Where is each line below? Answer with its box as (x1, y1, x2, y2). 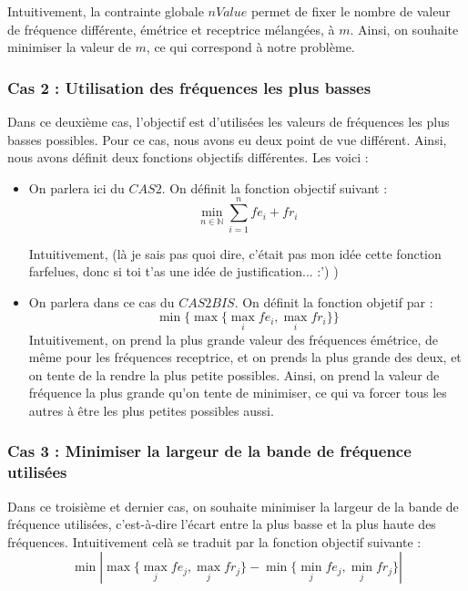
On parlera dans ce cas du (28, 292, 175, 311)
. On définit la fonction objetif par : (234, 292, 433, 311)
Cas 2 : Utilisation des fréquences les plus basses (7, 76, 371, 98)
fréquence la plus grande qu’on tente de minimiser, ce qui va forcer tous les (28, 383, 447, 402)
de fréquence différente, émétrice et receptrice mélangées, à (7, 19, 335, 38)
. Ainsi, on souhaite (350, 19, 459, 38)
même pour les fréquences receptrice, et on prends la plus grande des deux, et (28, 347, 462, 367)
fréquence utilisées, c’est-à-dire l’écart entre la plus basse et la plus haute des (7, 514, 436, 534)
